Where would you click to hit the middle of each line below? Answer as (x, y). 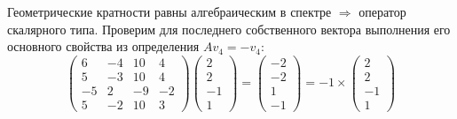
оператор (382, 11)
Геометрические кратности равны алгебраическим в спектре (169, 11)
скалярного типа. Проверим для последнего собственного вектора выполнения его (229, 29)
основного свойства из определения (103, 46)
